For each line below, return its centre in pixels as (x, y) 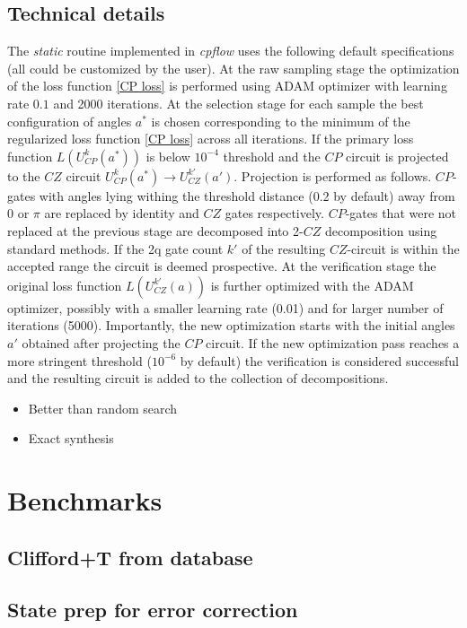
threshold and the (272, 156)
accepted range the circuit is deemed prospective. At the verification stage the (222, 266)
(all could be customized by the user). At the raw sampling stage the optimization (233, 68)
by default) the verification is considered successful (319, 360)
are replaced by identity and (122, 213)
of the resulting (284, 248)
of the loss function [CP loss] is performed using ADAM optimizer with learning (227, 86)
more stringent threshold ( (79, 360)
